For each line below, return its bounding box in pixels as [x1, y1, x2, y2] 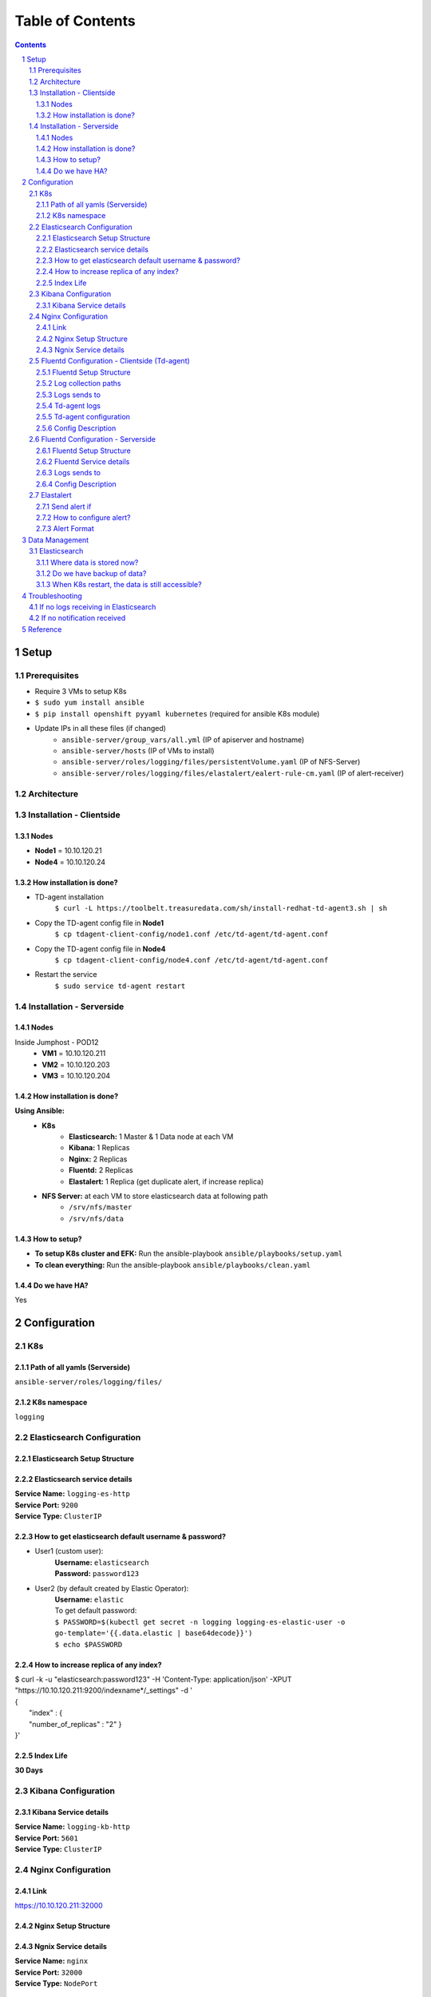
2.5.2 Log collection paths [36, 379, 121, 388]
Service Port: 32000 [14, 1967, 83, 1977]
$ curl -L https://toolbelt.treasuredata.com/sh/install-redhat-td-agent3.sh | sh [54, 903, 387, 913]
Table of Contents [14, 12, 136, 30]
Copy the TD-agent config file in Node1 [34, 918, 164, 927]
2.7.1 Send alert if [36, 502, 92, 511]
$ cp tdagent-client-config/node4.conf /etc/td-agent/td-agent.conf [54, 955, 329, 964]
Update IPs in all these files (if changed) [34, 724, 167, 733]
